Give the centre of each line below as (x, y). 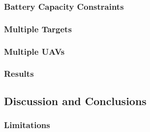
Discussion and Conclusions (75, 100)
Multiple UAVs (34, 51)
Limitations (27, 125)
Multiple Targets (38, 29)
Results (19, 74)
